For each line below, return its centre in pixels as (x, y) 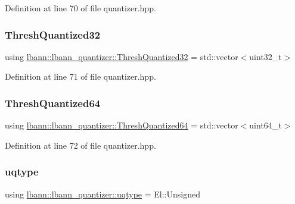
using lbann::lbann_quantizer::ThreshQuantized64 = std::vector (122, 125)
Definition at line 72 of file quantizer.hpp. (80, 145)
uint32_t (265, 56)
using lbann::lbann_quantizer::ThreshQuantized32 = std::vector (122, 56)
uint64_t (265, 125)
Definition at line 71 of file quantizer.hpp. (80, 76)
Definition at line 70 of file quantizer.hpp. (80, 8)
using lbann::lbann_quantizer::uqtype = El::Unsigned (103, 194)
